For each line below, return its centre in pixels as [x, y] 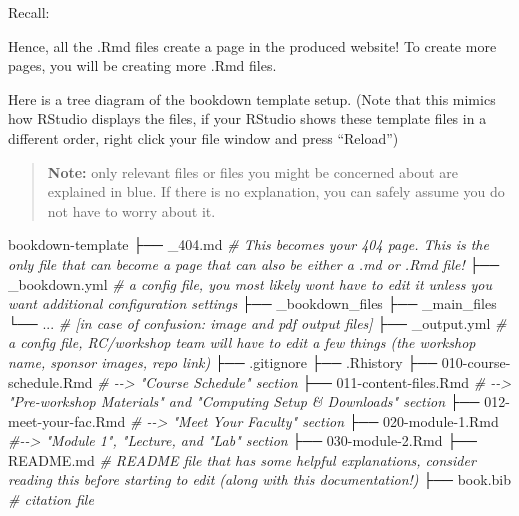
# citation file [51, 499]
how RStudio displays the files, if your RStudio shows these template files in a [247, 118]
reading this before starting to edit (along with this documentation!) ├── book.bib [259, 479]
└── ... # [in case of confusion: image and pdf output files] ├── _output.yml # [257, 322]
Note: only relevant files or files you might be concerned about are [252, 171]
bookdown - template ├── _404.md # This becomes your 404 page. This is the [248, 244]
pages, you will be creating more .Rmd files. [142, 65]
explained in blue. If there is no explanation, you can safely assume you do [276, 191]
